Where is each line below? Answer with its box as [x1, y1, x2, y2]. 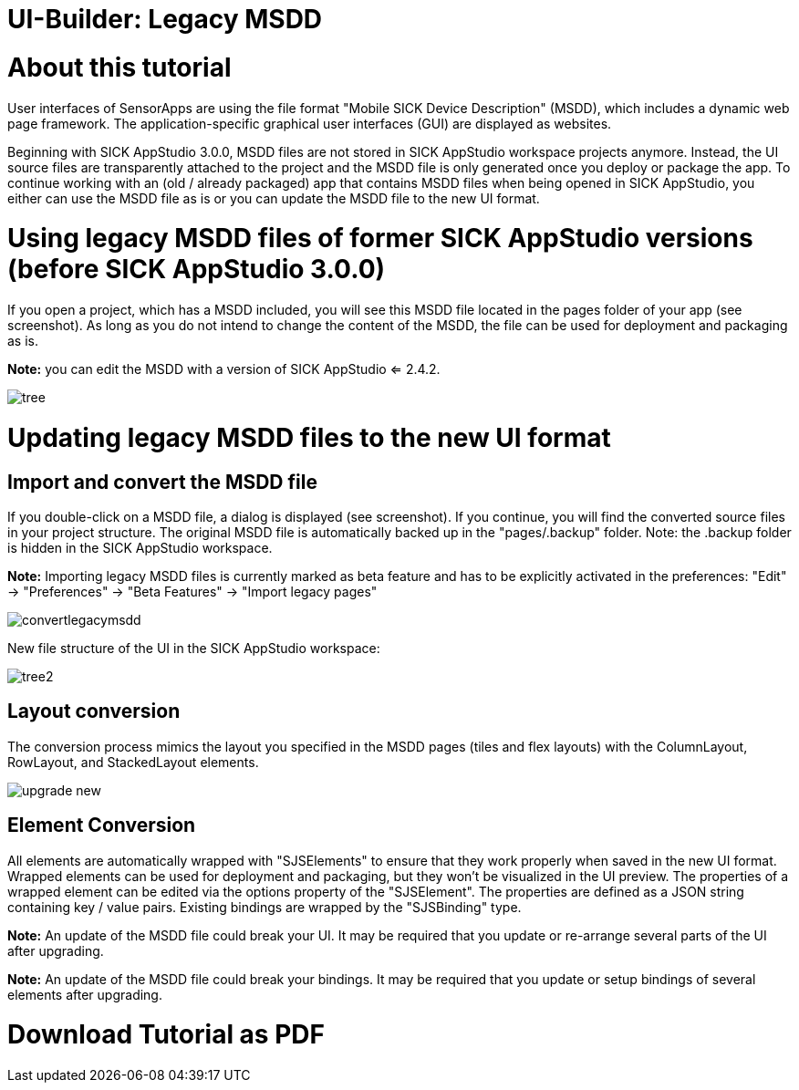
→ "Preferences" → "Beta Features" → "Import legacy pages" [7, 583, 378, 599]
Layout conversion [7, 700, 181, 723]
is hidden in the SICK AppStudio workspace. [7, 539, 273, 555]
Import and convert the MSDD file [7, 470, 317, 493]
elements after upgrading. [7, 986, 162, 1002]
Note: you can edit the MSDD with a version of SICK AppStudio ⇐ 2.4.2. [7, 361, 441, 377]
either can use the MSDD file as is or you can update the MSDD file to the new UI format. [7, 190, 540, 206]
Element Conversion [7, 814, 196, 837]
